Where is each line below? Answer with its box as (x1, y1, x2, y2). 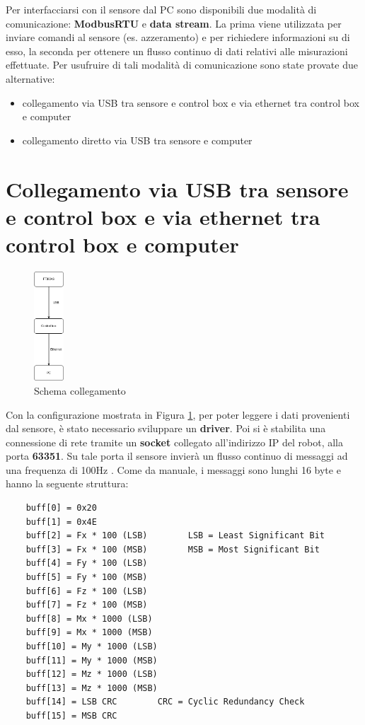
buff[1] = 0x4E (25, 516, 97, 527)
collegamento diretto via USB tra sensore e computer (22, 132, 253, 147)
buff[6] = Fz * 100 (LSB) (25, 586, 148, 596)
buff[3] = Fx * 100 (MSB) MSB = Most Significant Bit (25, 544, 320, 555)
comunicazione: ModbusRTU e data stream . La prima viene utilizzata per (6, 16, 342, 30)
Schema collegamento (34, 383, 126, 398)
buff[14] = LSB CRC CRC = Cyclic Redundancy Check (25, 697, 305, 707)
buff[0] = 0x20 (25, 503, 97, 514)
